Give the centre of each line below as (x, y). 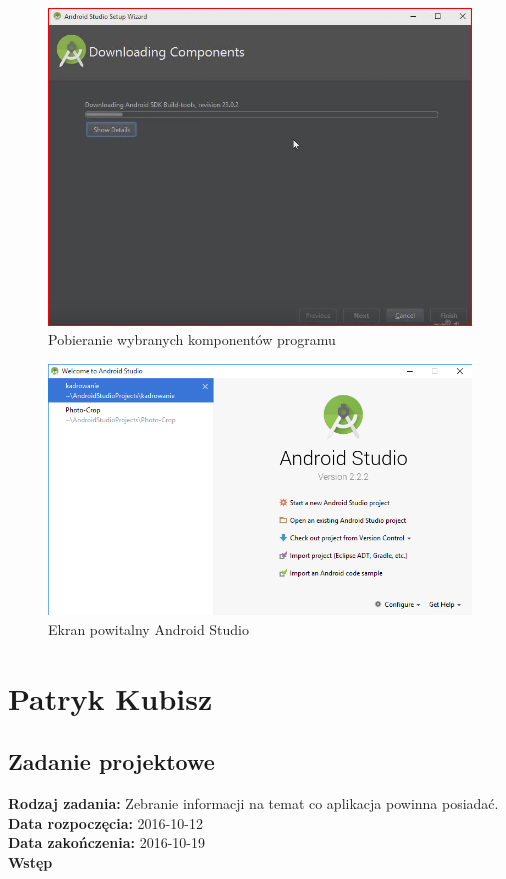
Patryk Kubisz (110, 697)
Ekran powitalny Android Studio (149, 628)
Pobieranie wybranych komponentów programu (192, 339)
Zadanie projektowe (111, 761)
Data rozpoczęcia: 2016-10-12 (105, 822)
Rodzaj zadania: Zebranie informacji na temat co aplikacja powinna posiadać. (253, 803)
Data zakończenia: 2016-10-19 (107, 842)
